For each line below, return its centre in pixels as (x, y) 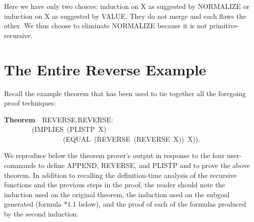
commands (20, 165)
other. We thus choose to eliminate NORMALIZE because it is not (106, 26)
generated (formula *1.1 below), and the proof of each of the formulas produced (125, 204)
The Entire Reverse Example (105, 69)
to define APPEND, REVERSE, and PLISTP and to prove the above (144, 165)
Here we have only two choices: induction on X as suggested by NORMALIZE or (127, 6)
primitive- (224, 26)
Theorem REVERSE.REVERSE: (59, 119)
